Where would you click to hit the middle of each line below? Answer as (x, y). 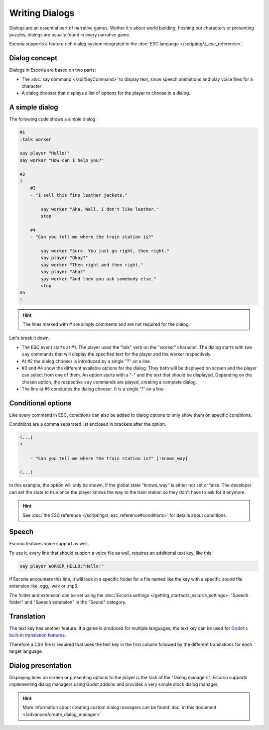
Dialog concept (33, 58)
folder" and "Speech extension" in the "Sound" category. (68, 602)
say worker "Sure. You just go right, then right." (105, 251)
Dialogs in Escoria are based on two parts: (53, 70)
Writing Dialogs (42, 13)
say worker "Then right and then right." (92, 265)
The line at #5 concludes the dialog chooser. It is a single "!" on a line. (93, 389)
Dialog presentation (41, 666)
